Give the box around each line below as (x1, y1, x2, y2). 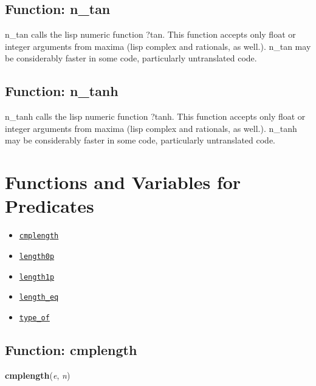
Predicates (5, 193, 94, 218)
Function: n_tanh (5, 81, 118, 100)
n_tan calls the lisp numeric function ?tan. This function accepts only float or (5, 28, 296, 41)
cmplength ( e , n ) (5, 368, 70, 381)
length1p (19, 272, 55, 281)
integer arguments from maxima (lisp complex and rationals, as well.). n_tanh (5, 122, 297, 134)
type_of (19, 313, 50, 322)
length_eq (19, 293, 59, 302)
